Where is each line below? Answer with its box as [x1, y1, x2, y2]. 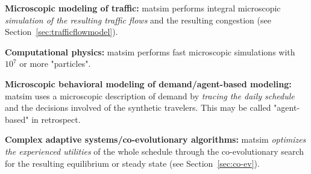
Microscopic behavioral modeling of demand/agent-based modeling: [5, 77, 292, 90]
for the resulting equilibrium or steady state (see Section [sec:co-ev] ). [5, 157, 260, 169]
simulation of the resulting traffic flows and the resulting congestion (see [5, 13, 271, 26]
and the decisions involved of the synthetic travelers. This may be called [5, 101, 271, 114]
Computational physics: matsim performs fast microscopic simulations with [5, 45, 295, 58]
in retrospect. [31, 113, 81, 125]
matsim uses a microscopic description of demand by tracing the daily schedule [5, 89, 295, 102]
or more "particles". [19, 57, 91, 70]
